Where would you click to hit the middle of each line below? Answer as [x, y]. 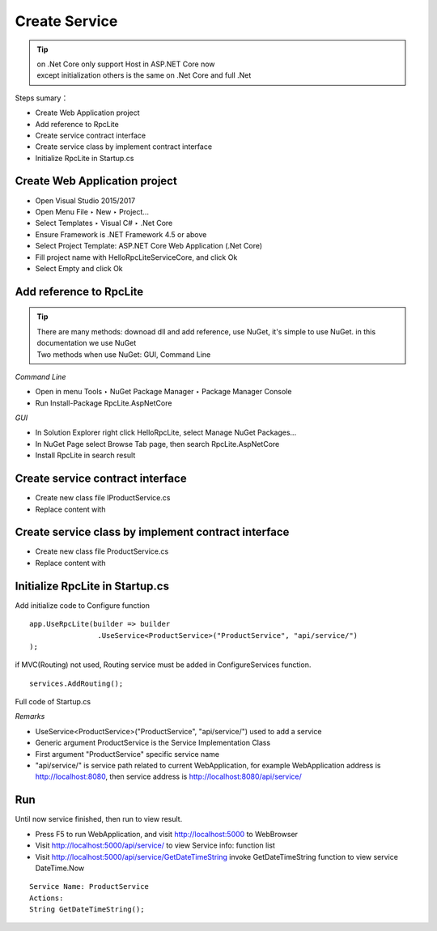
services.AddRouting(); [76, 683]
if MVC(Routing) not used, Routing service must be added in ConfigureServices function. [163, 665]
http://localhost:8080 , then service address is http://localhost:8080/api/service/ [169, 776]
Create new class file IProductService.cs [103, 498]
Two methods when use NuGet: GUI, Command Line [124, 354]
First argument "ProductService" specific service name [127, 754]
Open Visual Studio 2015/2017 [85, 200]
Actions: [47, 898]
